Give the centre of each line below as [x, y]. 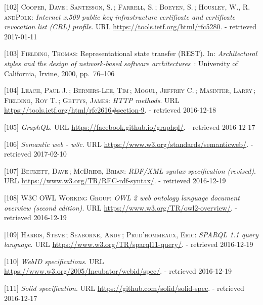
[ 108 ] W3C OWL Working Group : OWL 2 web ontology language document [122, 197]
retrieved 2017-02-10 [35, 154]
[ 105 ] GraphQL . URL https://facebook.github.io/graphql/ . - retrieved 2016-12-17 [130, 126]
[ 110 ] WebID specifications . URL [54, 261]
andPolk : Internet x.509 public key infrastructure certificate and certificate [120, 16]
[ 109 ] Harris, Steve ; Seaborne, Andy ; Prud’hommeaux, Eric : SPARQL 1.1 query [131, 234]
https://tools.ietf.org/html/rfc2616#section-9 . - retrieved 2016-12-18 [110, 110]
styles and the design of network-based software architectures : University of [121, 63]
